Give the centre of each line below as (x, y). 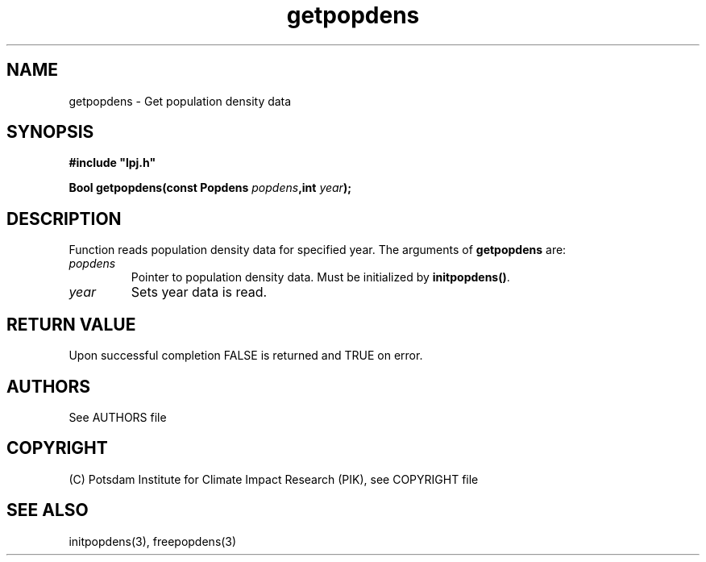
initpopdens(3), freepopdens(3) (153, 541)
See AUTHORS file (118, 417)
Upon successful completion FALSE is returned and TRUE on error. (246, 356)
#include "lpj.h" (112, 163)
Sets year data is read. (199, 292)
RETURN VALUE (71, 324)
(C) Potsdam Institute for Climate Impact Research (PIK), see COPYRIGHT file (274, 479)
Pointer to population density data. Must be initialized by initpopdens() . (320, 277)
